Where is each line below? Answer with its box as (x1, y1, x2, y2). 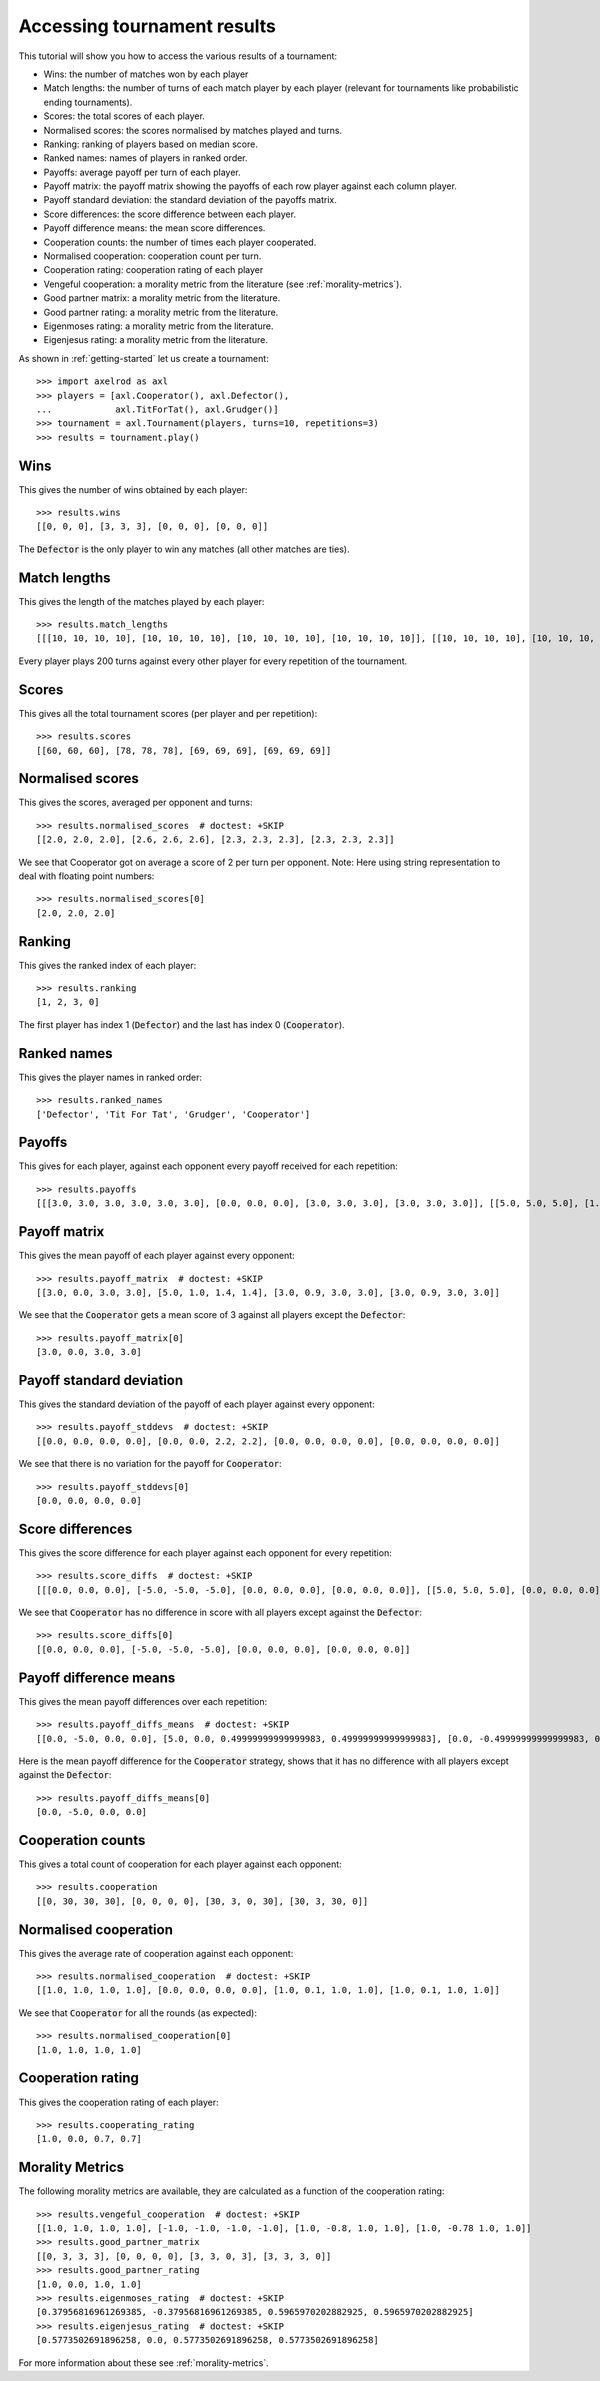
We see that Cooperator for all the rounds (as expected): (18, 2006, 257, 2019)
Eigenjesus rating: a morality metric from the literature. (43, 334, 269, 346)
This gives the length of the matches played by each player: (18, 595, 265, 607)
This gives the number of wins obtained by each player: (18, 483, 248, 495)
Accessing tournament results (18, 15, 277, 37)
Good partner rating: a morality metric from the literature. (43, 306, 279, 318)
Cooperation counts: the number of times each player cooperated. (43, 236, 317, 248)
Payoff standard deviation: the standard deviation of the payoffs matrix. (43, 194, 337, 206)
